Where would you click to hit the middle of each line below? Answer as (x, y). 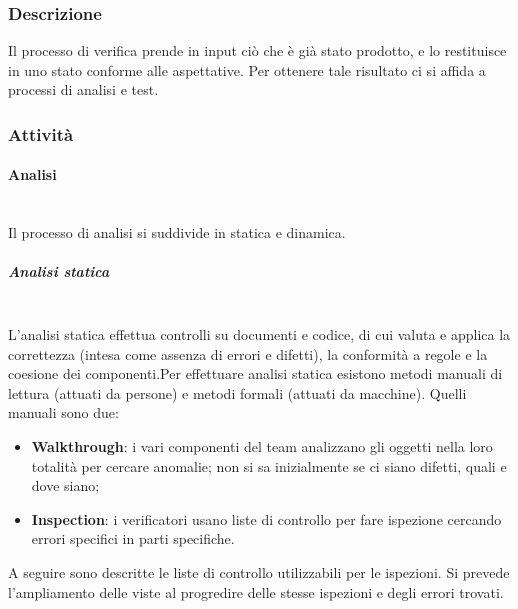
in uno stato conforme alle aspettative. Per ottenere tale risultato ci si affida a (247, 69)
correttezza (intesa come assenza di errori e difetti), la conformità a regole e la (248, 353)
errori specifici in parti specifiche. (133, 538)
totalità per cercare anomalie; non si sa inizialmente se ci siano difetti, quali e (269, 465)
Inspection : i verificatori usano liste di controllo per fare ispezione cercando (266, 518)
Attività (41, 133)
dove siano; (65, 485)
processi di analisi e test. (83, 89)
